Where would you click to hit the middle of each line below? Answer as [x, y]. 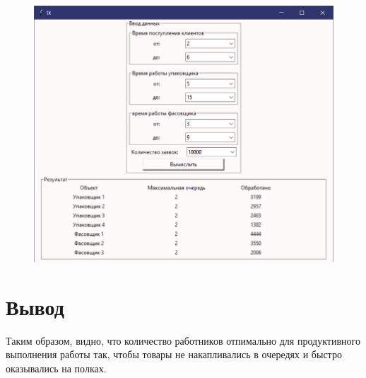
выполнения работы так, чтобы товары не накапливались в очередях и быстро [174, 354]
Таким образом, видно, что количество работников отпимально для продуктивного [183, 340]
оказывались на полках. [56, 368]
